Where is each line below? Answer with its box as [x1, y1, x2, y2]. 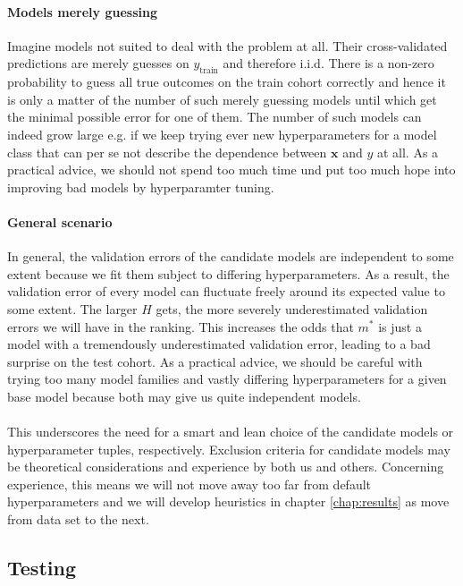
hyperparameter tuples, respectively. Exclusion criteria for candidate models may [7, 439, 450, 458]
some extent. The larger [7, 299, 138, 318]
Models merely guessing [7, 2, 157, 21]
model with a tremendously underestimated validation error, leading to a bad [7, 335, 431, 353]
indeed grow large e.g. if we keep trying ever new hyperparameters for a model [7, 124, 437, 143]
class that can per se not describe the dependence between [7, 142, 327, 161]
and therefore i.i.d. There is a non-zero [223, 54, 434, 72]
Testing [7, 554, 76, 582]
